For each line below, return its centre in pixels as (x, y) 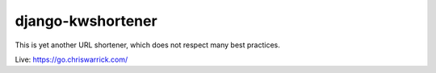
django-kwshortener (86, 21)
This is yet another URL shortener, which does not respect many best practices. (147, 45)
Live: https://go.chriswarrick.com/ (71, 59)
